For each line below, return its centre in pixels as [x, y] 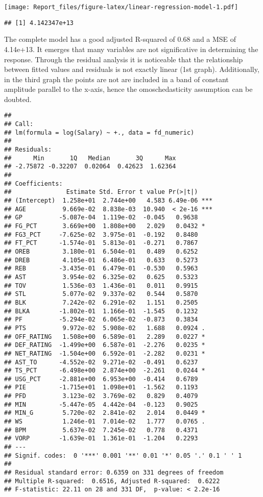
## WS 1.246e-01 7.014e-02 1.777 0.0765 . [105, 422]
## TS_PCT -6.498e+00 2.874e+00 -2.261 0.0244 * [105, 371]
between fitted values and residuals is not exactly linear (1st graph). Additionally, [132, 69]
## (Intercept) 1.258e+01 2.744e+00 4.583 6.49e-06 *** [109, 201]
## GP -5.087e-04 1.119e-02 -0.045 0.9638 [101, 218]
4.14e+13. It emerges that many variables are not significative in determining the [131, 49]
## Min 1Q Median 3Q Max [90, 158]
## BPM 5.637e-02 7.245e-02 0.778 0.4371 [101, 430]
